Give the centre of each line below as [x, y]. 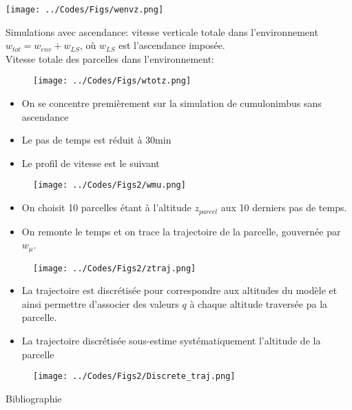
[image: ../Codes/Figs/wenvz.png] [85, 10]
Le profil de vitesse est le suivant [91, 163]
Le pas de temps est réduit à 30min [96, 140]
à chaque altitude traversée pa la [259, 303]
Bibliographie [34, 398]
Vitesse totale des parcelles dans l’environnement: [110, 58]
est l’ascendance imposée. [172, 45]
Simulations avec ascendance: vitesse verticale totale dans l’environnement [162, 31]
